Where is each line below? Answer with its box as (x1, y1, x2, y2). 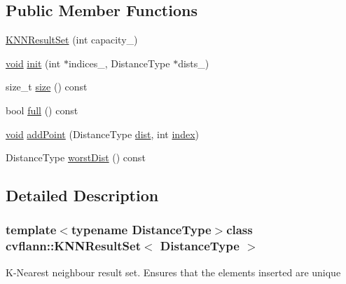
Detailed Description (6, 184, 159, 206)
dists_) (178, 55, 209, 70)
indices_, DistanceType (68, 55, 170, 70)
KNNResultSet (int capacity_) (6, 32, 138, 47)
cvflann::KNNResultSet (6, 237, 141, 255)
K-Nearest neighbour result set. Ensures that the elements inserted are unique (6, 264, 341, 279)
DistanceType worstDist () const (6, 150, 146, 165)
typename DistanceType (71, 221, 212, 238)
